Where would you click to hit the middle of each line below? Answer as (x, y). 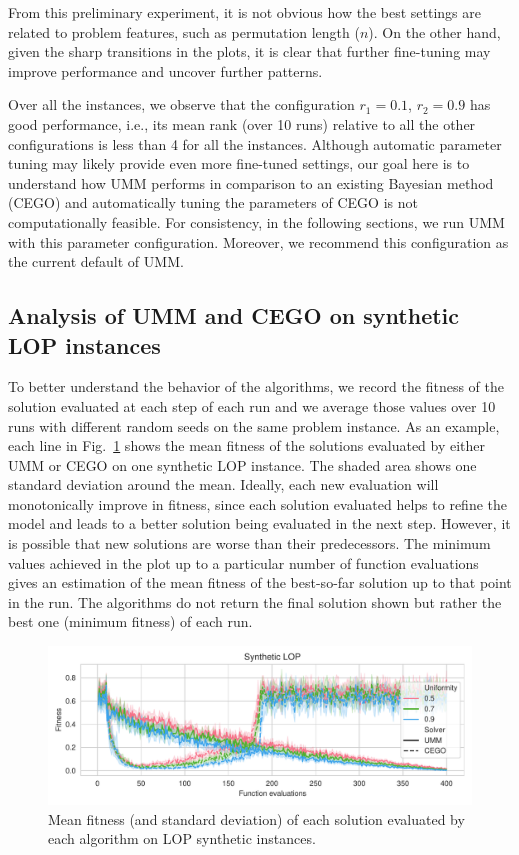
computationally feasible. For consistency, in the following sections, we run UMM (256, 221)
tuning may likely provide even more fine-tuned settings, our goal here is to (239, 163)
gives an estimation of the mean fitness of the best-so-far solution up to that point (260, 582)
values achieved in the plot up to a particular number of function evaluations (243, 562)
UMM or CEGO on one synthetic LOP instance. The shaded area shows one (242, 464)
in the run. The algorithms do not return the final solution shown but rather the (255, 601)
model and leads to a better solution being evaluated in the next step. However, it (259, 523)
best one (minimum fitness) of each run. (130, 621)
